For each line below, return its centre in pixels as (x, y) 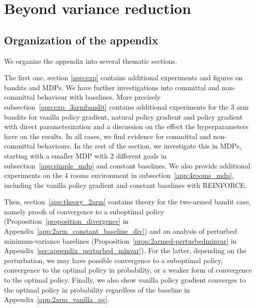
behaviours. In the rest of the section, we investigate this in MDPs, (139, 146)
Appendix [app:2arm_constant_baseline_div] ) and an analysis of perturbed (121, 231)
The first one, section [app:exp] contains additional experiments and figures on (124, 77)
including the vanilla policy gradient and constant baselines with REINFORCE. (126, 185)
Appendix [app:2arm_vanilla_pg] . (57, 299)
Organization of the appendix (81, 40)
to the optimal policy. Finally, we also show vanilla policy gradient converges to (125, 280)
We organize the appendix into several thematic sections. (91, 61)
